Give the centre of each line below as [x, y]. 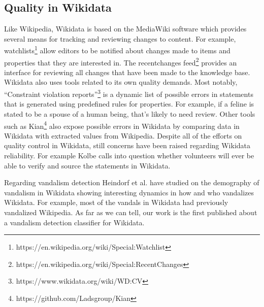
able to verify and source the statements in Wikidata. [87, 165]
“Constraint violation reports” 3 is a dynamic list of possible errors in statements [129, 93]
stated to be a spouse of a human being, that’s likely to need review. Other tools [130, 113]
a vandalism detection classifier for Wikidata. [74, 222]
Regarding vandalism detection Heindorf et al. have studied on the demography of [132, 182]
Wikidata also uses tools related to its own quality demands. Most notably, [121, 82]
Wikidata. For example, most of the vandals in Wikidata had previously [116, 202]
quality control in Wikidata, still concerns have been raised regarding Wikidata [127, 145]
